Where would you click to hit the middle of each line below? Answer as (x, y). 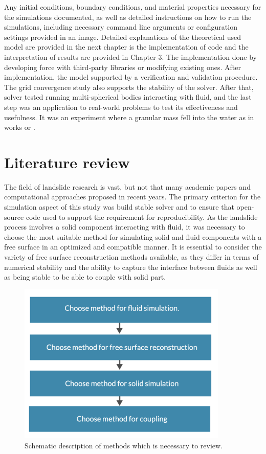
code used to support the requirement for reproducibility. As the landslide (142, 217)
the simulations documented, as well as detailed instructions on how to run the (128, 17)
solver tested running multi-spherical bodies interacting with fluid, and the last (128, 97)
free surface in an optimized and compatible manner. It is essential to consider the (133, 247)
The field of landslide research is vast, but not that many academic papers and (127, 186)
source (14, 217)
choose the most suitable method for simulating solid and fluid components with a (133, 236)
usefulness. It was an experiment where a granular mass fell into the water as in (129, 117)
